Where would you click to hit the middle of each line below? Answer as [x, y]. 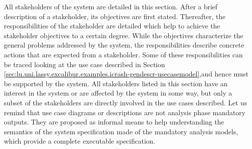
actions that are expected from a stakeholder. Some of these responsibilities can [124, 54]
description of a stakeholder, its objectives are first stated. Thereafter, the [115, 16]
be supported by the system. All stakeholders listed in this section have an [116, 83]
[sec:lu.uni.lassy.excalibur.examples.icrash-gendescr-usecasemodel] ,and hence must [126, 74]
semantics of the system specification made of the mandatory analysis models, [121, 131]
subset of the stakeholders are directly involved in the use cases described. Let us [126, 102]
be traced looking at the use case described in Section [85, 64]
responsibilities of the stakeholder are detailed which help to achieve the [112, 26]
